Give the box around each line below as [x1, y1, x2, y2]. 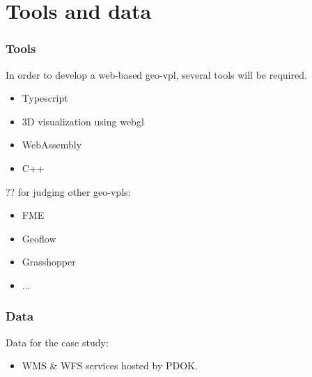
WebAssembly [22, 137, 82, 152]
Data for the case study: [6, 334, 109, 349]
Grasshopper [22, 254, 76, 269]
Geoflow [22, 231, 56, 245]
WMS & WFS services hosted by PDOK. [22, 358, 198, 373]
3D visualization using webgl [22, 114, 144, 128]
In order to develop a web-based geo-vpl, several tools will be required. [6, 67, 307, 82]
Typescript [22, 91, 68, 105]
